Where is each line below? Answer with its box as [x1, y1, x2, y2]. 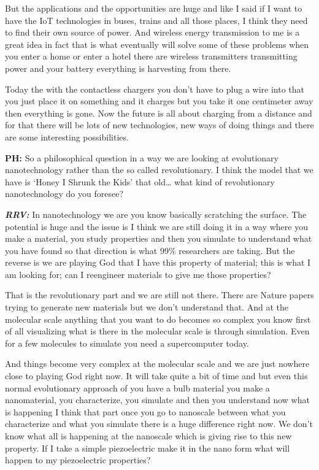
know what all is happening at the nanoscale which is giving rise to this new [5, 430, 292, 442]
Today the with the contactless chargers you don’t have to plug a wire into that [5, 82, 304, 95]
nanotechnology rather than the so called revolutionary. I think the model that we [5, 163, 313, 176]
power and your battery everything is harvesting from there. [5, 61, 231, 74]
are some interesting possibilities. [5, 130, 129, 143]
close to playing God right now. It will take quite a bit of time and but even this [5, 369, 308, 382]
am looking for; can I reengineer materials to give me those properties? [5, 268, 271, 280]
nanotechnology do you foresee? [5, 187, 124, 200]
